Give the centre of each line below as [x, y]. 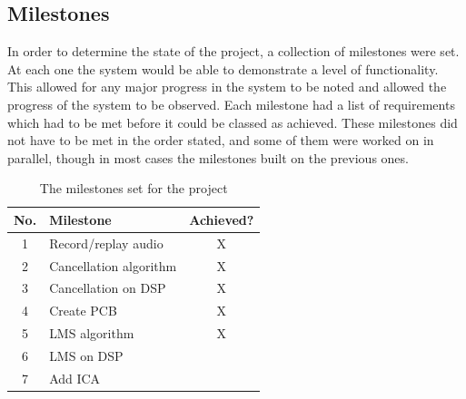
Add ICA [75, 378]
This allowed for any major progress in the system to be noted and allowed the [227, 87]
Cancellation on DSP [108, 288]
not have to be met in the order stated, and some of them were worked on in [221, 140]
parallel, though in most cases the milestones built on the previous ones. [208, 157]
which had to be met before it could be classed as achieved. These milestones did [233, 122]
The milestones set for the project [134, 188]
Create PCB [83, 311]
